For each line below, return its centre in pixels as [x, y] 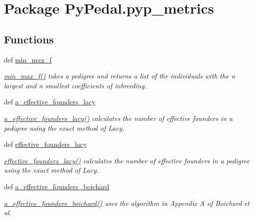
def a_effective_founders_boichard [57, 186]
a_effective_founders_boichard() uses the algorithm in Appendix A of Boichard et [127, 203]
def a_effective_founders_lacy [50, 102]
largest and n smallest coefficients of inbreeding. [75, 85]
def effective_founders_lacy [45, 144]
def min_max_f [28, 59]
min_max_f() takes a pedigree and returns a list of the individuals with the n [119, 76]
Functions [29, 39]
